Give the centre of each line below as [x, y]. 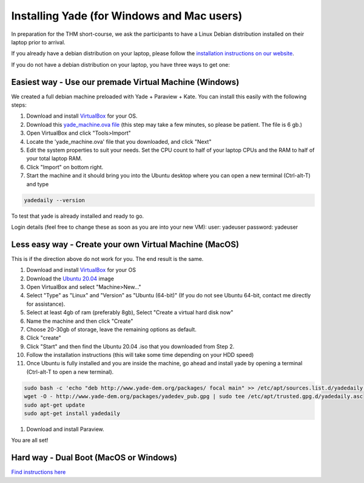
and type [38, 184]
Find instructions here [39, 472]
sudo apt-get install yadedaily [72, 414]
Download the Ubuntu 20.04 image [70, 279]
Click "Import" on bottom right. [65, 167]
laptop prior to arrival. [39, 42]
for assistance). [46, 304]
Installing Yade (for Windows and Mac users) [127, 16]
